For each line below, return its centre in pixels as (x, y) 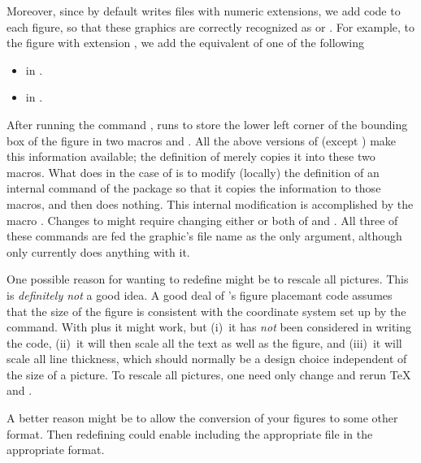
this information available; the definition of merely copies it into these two (191, 156)
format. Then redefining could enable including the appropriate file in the (190, 433)
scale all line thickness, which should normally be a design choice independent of (207, 359)
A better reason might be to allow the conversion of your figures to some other (202, 418)
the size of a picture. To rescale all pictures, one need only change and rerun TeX (209, 374)
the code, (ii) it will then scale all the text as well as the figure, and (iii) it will (204, 342)
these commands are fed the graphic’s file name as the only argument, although (204, 236)
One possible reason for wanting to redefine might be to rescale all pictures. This (208, 279)
